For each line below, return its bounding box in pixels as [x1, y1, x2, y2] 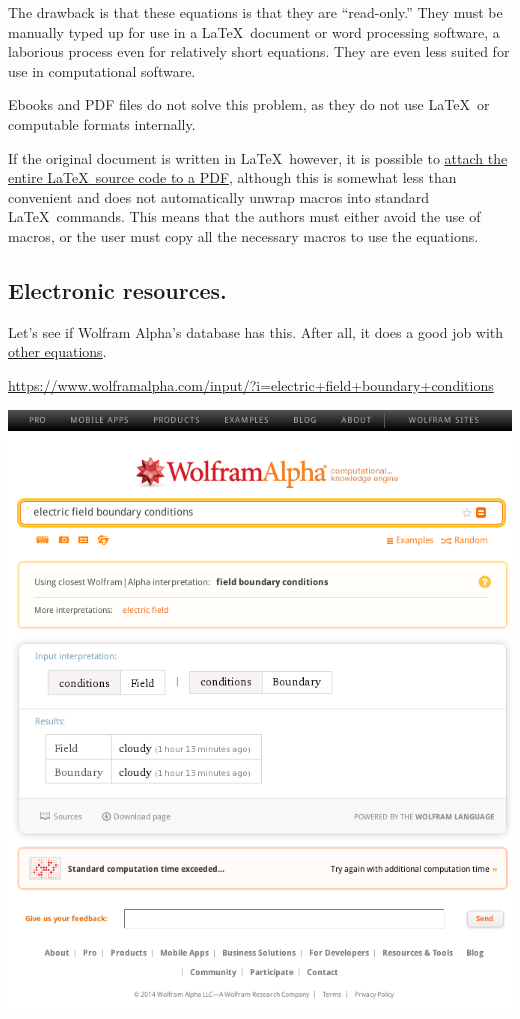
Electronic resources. [8, 274, 227, 305]
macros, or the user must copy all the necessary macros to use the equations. [8, 225, 479, 246]
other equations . [8, 341, 107, 362]
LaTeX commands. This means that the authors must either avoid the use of [8, 206, 481, 227]
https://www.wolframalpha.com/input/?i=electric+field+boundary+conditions [8, 374, 494, 395]
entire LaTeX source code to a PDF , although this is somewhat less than [8, 167, 457, 188]
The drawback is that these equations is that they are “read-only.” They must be [8, 2, 503, 22]
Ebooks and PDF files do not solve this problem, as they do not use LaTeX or [8, 94, 490, 115]
